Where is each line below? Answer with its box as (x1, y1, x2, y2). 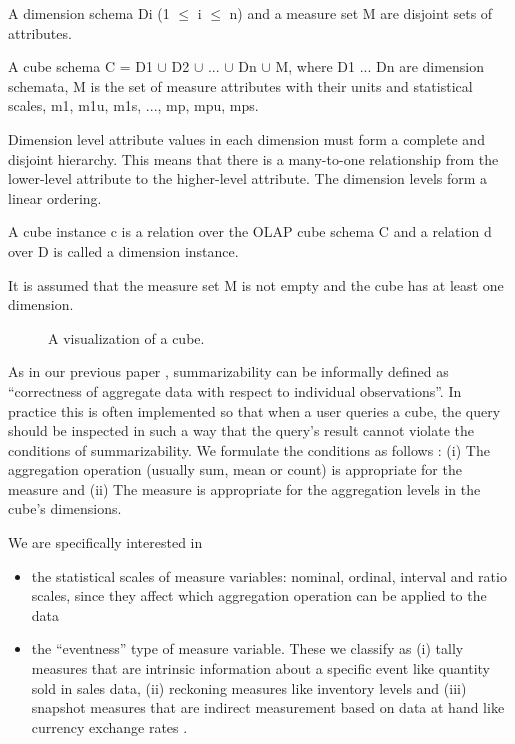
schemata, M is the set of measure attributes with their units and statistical (8, 75, 473, 96)
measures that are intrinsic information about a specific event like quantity (31, 658, 490, 679)
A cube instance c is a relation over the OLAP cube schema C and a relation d (8, 221, 492, 242)
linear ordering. (8, 187, 102, 208)
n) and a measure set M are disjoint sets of (229, 3, 493, 23)
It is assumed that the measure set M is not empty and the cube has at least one (8, 274, 504, 295)
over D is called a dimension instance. (8, 240, 239, 261)
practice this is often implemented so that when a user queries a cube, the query (8, 400, 501, 421)
